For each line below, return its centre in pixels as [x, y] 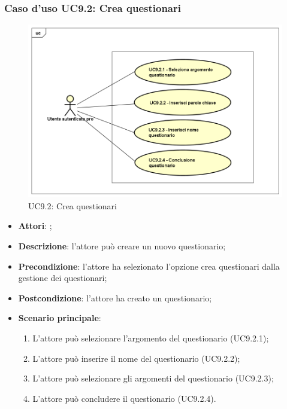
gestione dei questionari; [63, 278]
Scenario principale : [60, 318]
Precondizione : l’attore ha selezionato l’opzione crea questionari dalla [149, 266]
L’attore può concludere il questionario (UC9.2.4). [124, 398]
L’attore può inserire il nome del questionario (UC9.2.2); [136, 358]
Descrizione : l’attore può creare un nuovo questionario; [122, 246]
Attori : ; [35, 226]
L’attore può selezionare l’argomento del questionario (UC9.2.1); [151, 338]
